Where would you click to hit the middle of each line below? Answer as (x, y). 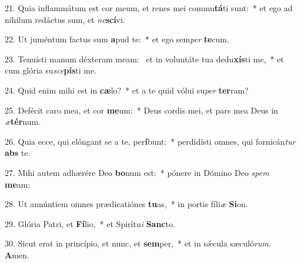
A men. (17, 254)
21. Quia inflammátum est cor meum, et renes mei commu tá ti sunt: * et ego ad (149, 8)
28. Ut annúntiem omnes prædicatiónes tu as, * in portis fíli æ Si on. (126, 204)
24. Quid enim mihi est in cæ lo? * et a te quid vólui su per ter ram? (127, 90)
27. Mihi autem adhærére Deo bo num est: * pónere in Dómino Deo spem (137, 172)
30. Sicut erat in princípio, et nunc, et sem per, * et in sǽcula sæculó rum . (138, 243)
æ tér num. (23, 121)
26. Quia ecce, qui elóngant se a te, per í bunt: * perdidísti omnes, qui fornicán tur (150, 141)
